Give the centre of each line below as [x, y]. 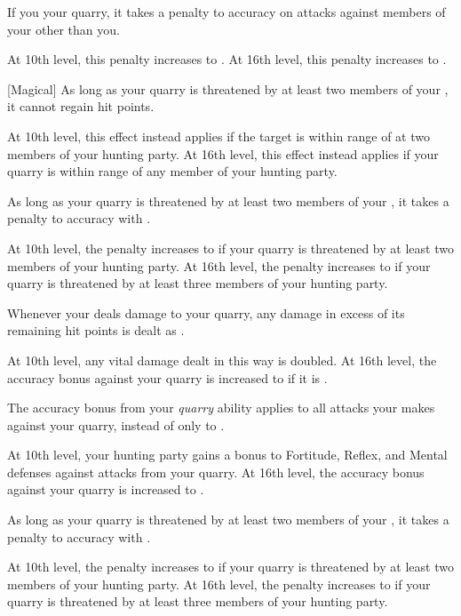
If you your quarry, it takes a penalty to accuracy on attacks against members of [227, 12]
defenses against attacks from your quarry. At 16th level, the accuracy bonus [216, 472]
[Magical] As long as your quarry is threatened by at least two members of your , [228, 88]
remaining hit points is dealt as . [96, 330]
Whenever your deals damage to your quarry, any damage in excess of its [206, 312]
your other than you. [64, 29]
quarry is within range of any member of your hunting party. [172, 171]
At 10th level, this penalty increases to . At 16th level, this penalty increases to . [227, 59]
